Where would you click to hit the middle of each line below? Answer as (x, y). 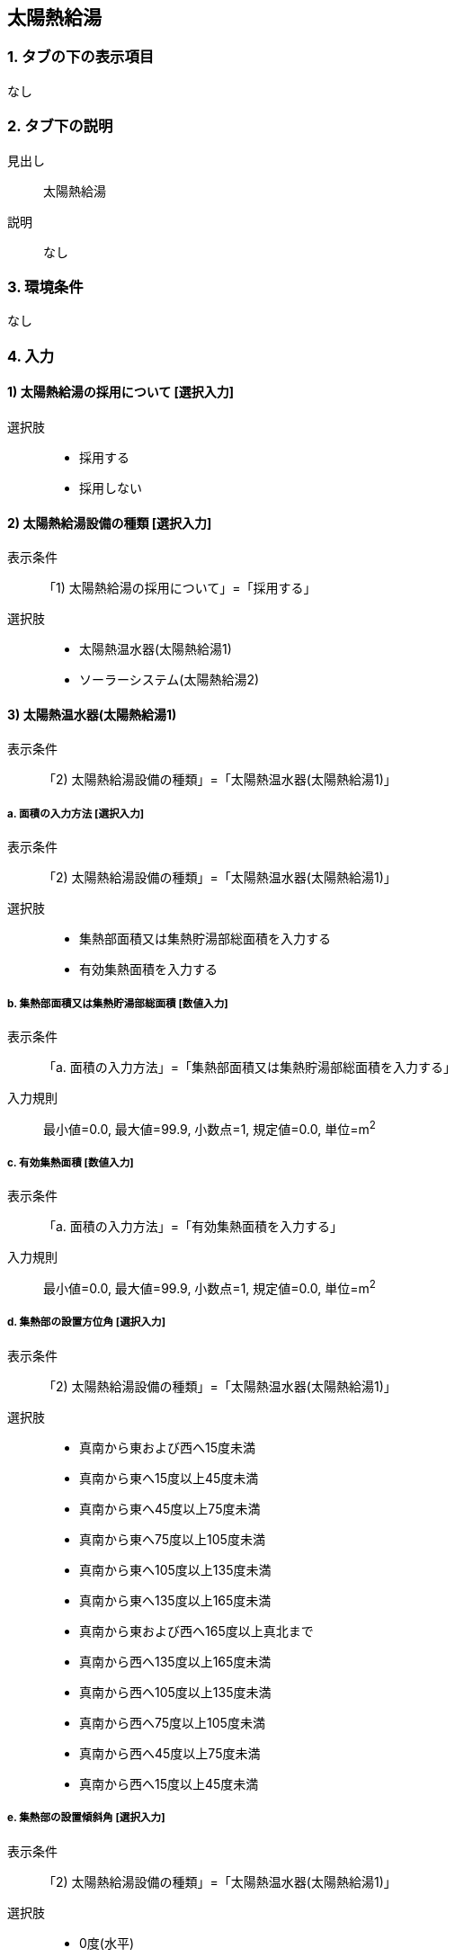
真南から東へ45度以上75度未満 (170, 1508)
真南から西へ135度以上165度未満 (175, 1661)
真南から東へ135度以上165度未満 (175, 1600)
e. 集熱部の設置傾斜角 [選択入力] (86, 1818)
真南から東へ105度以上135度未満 (175, 1569)
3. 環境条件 (45, 286)
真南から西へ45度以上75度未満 (170, 1753)
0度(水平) (107, 1943)
